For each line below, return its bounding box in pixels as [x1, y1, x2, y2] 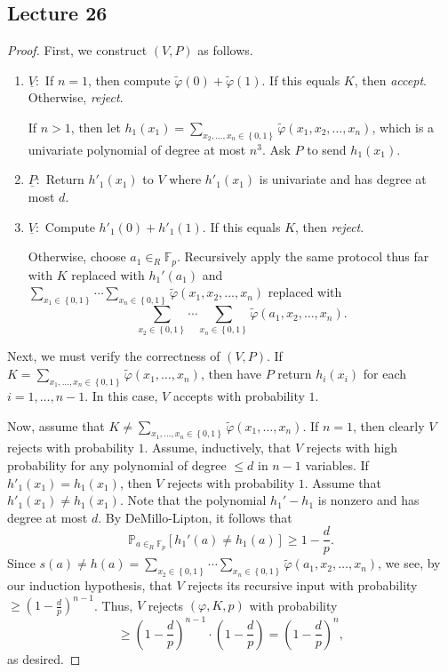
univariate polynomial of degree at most [28, 140, 246, 158]
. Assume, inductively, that [144, 438, 292, 457]
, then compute [87, 70, 171, 89]
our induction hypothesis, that [7, 576, 172, 595]
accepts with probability [172, 386, 305, 404]
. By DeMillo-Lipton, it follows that [98, 508, 292, 526]
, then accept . [354, 70, 427, 89]
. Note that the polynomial [119, 491, 267, 509]
